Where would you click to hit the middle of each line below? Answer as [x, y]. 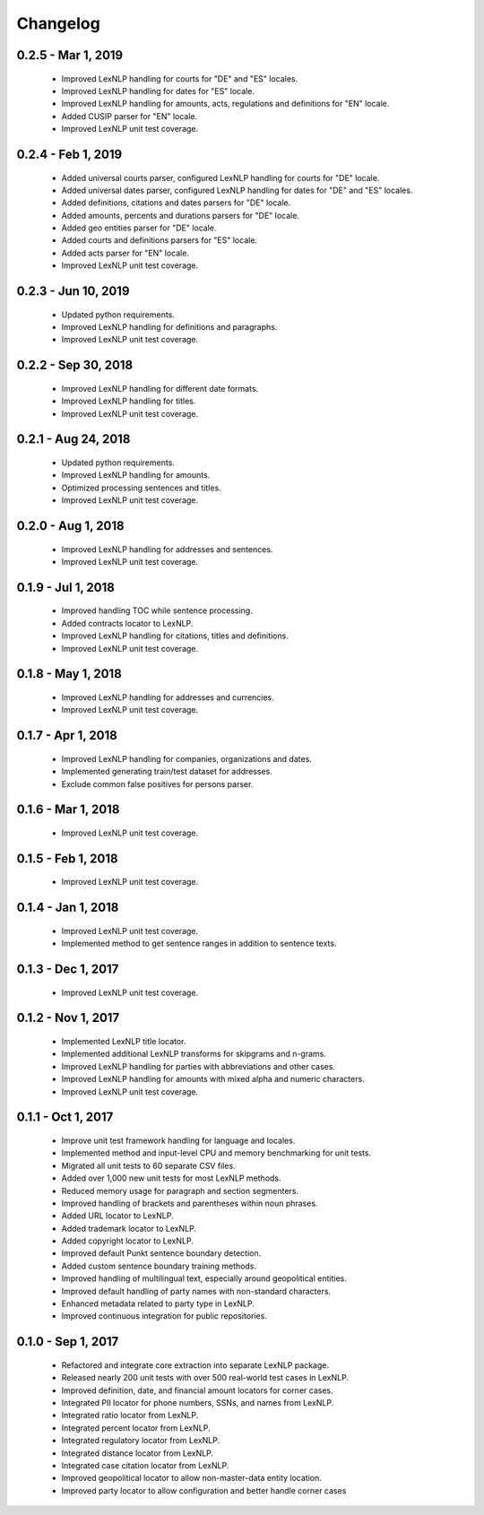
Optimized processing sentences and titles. [141, 488]
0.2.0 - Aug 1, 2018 [70, 526]
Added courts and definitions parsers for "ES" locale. [160, 240]
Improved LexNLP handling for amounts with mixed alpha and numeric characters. [213, 1079]
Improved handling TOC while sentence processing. [157, 610]
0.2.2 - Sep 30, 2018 [75, 365]
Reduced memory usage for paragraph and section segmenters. [180, 1190]
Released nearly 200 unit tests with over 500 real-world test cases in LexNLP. [205, 1378]
